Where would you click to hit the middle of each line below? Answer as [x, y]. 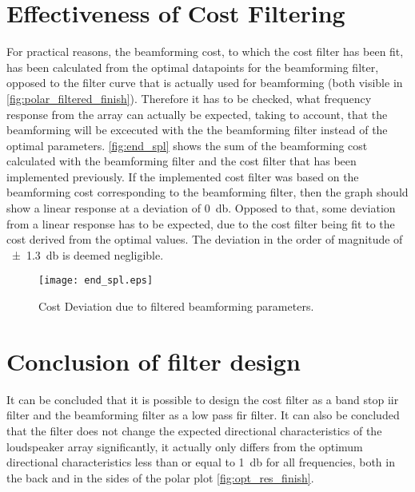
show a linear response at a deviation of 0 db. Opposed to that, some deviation [201, 208]
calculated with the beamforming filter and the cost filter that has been [182, 161]
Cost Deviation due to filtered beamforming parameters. [176, 306]
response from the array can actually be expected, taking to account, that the [197, 114]
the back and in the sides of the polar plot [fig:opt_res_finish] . [160, 477]
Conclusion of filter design [154, 361]
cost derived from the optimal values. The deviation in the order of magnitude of [205, 239]
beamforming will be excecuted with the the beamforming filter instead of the [197, 130]
